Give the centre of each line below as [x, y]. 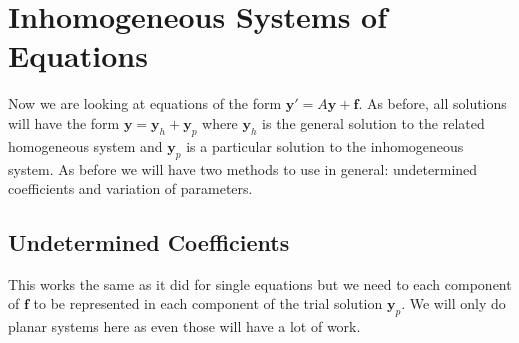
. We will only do [453, 303]
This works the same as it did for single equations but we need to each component [260, 283]
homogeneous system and [85, 145]
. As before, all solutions [432, 103]
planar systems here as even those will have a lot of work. [184, 326]
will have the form [64, 122]
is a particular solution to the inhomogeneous [325, 145]
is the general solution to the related [373, 122]
